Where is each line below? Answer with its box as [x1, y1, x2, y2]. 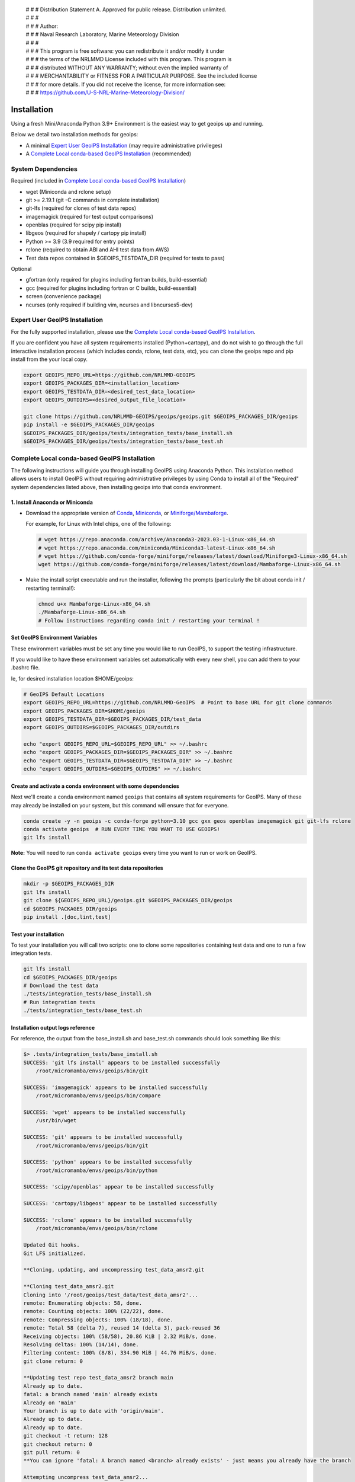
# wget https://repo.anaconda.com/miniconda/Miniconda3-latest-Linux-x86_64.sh [38, 544, 276, 551]
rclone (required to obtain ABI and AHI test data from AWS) [25, 246, 170, 253]
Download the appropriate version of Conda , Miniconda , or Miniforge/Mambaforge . [25, 509, 229, 516]
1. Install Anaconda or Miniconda [11, 499, 93, 506]
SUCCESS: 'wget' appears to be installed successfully [23, 1109, 186, 1116]
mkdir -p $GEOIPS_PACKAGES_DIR [23, 880, 115, 887]
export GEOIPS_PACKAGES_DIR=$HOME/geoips [23, 707, 146, 714]
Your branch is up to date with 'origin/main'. [23, 1408, 164, 1414]
